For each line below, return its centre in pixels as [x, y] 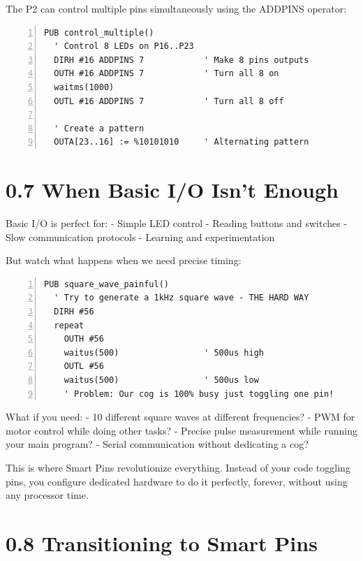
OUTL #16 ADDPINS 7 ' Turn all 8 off [169, 101]
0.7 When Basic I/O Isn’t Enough [172, 190]
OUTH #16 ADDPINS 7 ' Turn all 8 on [166, 74]
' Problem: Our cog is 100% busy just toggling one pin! [199, 394]
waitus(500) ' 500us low [161, 380]
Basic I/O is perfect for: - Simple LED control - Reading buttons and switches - [177, 223]
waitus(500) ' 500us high [164, 352]
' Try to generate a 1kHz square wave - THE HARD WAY [181, 298]
